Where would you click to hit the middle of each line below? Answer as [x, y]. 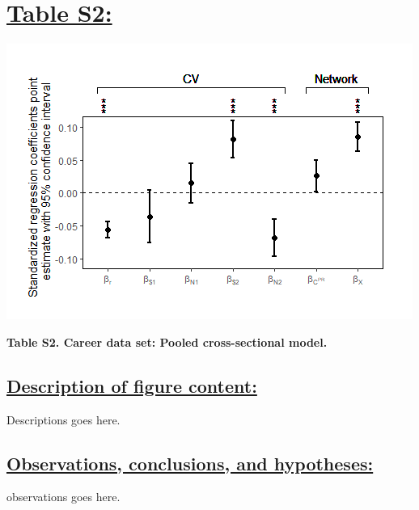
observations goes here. [63, 497]
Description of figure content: [132, 385]
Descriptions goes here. [63, 419]
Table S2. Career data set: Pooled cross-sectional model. [167, 341]
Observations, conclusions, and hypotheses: [190, 463]
